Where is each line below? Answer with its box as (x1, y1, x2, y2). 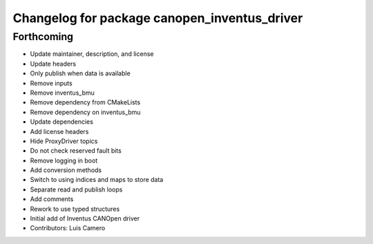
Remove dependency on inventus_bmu (30, 108, 141, 116)
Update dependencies (30, 118, 93, 126)
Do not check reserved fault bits (30, 147, 122, 155)
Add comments (30, 195, 74, 203)
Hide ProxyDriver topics (30, 137, 98, 145)
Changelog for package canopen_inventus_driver (12, 10, 303, 26)
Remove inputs (30, 79, 73, 87)
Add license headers (30, 127, 89, 135)
